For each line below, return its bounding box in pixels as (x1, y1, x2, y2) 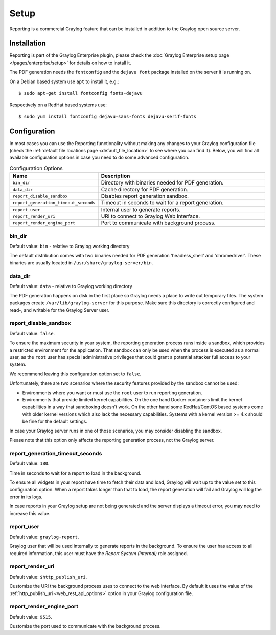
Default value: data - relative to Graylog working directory (9, 283, 132, 289)
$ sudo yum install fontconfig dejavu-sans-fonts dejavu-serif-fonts (18, 113, 197, 119)
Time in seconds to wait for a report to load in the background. (9, 469, 142, 476)
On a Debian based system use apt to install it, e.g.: (9, 78, 119, 85)
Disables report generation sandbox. (101, 193, 189, 200)
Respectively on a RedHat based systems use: (9, 101, 107, 108)
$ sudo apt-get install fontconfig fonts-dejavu (18, 90, 143, 96)
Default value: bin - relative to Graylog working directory (9, 243, 130, 249)
